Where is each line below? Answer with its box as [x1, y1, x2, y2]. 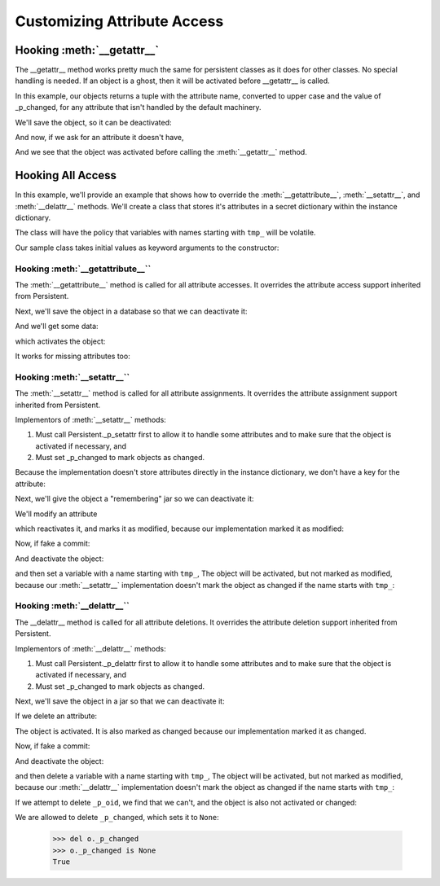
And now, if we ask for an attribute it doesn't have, [15, 133, 184, 143]
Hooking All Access [15, 169, 117, 182]
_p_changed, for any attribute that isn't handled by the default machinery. [15, 103, 262, 112]
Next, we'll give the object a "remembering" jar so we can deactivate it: [15, 493, 254, 504]
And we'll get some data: [15, 322, 99, 331]
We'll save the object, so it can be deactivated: [15, 117, 172, 127]
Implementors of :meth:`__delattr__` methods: [15, 643, 166, 653]
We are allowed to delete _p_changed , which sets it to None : [15, 813, 219, 822]
